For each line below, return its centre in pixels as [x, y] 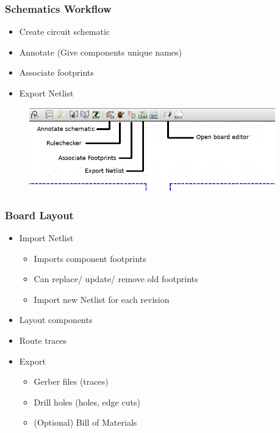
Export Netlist [46, 93]
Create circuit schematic [65, 31]
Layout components [56, 320]
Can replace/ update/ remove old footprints [116, 279]
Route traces [43, 340]
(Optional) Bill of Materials [85, 422]
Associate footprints [56, 72]
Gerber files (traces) [71, 381]
